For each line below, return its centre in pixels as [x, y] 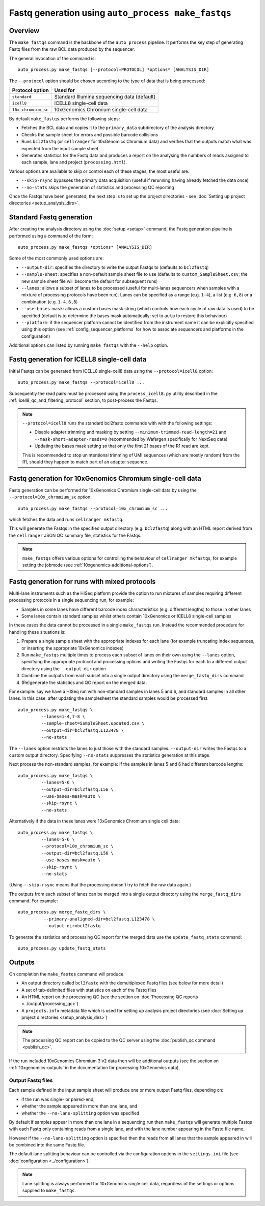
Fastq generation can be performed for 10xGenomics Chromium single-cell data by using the [103, 490]
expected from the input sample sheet [60, 148]
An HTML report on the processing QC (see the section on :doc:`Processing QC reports [110, 997]
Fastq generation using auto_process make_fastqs [120, 13]
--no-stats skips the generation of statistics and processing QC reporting [98, 187]
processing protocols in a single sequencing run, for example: [72, 600]
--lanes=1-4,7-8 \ [63, 717]
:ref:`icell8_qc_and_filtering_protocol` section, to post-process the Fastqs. [83, 400]
